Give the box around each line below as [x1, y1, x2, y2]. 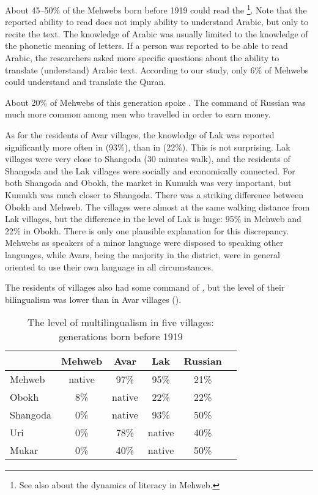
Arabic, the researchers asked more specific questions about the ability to [5, 51, 279, 64]
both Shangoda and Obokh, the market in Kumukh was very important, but [5, 176, 292, 189]
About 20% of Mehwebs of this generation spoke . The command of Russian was [5, 95, 306, 108]
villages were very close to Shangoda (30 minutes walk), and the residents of [5, 152, 290, 165]
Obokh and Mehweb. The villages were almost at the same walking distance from [5, 200, 310, 213]
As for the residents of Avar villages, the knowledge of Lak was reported [5, 128, 275, 141]
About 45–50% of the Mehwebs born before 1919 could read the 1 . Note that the [5, 2, 307, 16]
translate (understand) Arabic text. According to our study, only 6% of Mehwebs [5, 63, 309, 76]
